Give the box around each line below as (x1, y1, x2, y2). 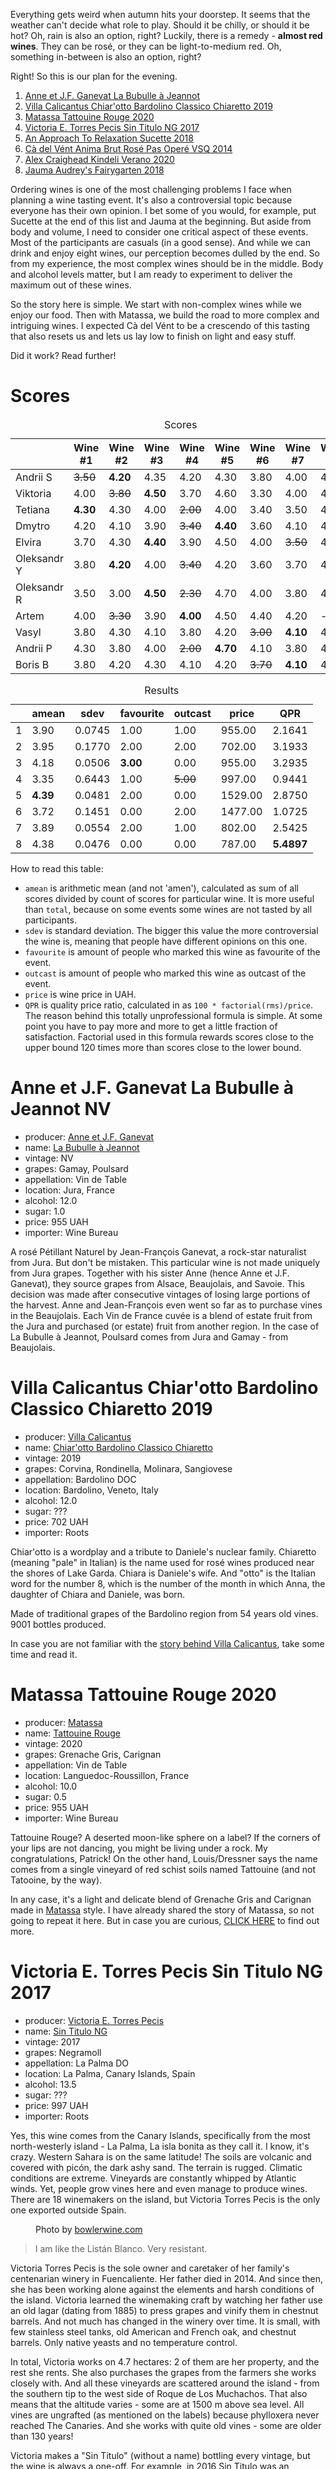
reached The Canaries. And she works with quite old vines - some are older (10, 2419, 322, 2431)
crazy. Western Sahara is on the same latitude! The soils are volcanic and (10, 2150, 312, 2163)
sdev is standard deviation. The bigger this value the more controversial (24, 924, 319, 936)
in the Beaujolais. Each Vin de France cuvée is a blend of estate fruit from (10, 1309, 313, 1321)
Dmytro (15, 519, 51, 533)
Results (144, 683, 180, 697)
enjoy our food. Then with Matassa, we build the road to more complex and (10, 309, 320, 321)
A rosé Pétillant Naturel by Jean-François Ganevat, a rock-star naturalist (10, 1245, 307, 1258)
